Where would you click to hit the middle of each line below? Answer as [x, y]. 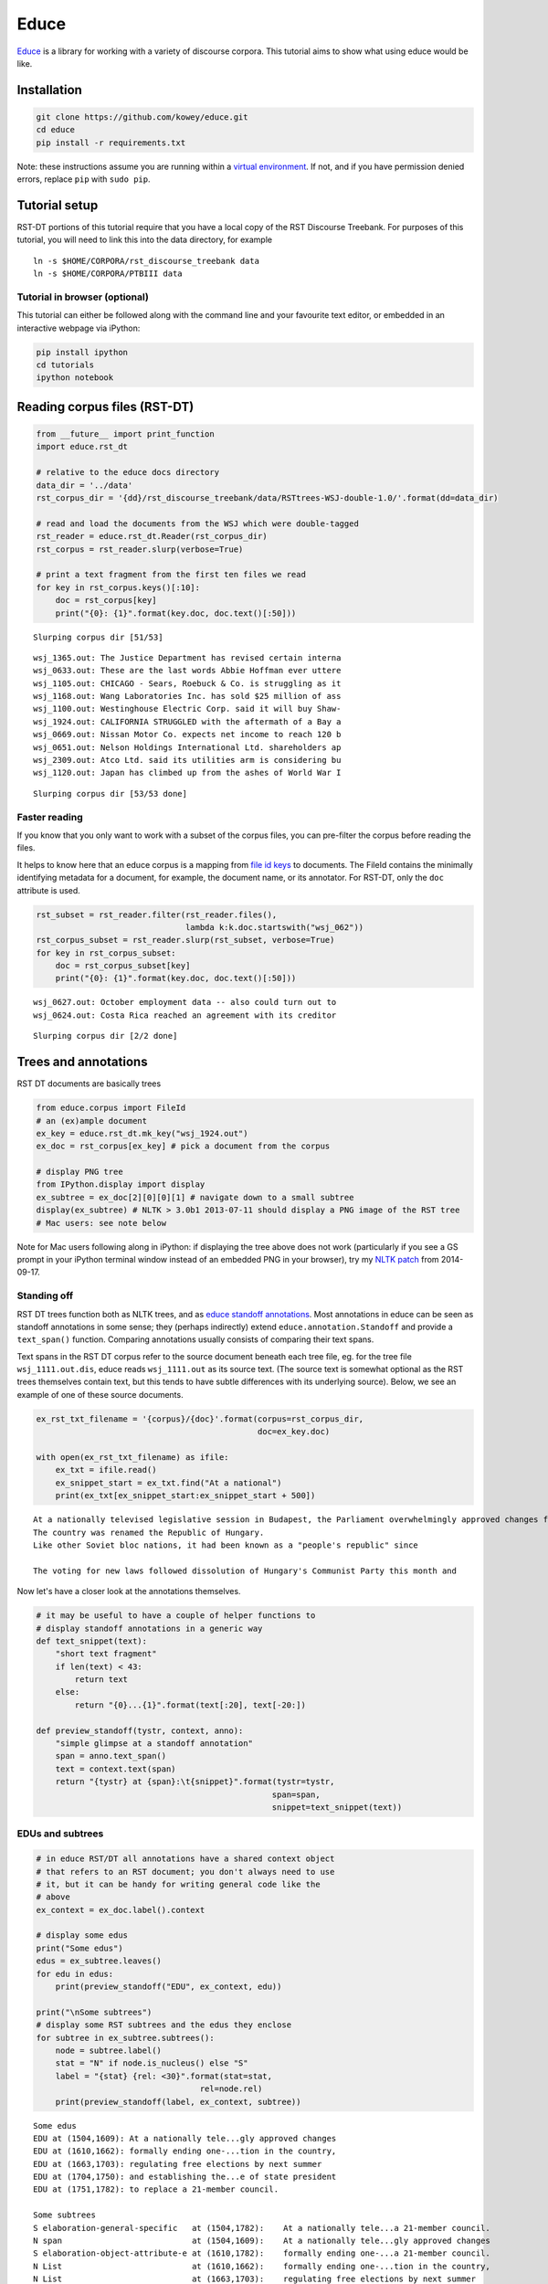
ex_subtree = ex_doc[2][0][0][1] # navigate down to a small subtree [195, 1197]
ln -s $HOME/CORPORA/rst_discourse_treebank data [147, 261]
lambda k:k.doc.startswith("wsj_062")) [274, 927]
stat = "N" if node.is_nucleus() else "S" [152, 2063]
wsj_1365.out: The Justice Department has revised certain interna [187, 657]
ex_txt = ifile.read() [106, 1470]
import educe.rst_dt [82, 447]
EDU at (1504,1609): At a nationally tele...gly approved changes [185, 2138]
